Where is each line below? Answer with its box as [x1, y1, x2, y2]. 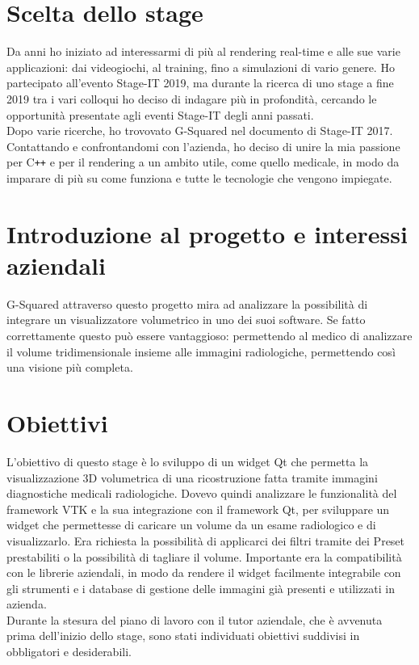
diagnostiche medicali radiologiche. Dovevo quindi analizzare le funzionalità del [6, 485, 397, 502]
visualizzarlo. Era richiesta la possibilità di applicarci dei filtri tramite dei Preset [6, 532, 405, 549]
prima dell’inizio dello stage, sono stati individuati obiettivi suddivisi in [6, 627, 360, 644]
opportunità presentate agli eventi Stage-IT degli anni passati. [6, 106, 314, 123]
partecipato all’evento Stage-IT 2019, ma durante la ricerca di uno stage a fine [6, 74, 394, 91]
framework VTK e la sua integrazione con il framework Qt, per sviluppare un [6, 500, 390, 517]
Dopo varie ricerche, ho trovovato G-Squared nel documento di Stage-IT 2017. [6, 122, 393, 139]
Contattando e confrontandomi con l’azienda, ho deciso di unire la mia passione [6, 137, 400, 154]
